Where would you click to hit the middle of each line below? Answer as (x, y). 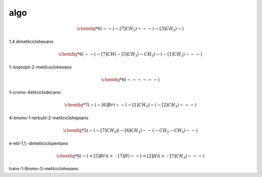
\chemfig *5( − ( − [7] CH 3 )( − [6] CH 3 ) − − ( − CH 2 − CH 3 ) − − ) (131, 131)
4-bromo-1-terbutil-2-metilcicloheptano (49, 118)
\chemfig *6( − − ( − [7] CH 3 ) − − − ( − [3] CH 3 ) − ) (130, 29)
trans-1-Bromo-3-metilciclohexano (44, 169)
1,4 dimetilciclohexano (31, 41)
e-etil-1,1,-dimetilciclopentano (39, 143)
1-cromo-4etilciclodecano (35, 92)
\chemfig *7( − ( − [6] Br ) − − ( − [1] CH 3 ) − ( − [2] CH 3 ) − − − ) (130, 106)
